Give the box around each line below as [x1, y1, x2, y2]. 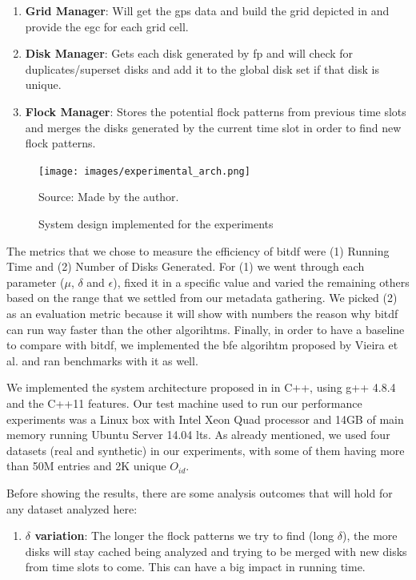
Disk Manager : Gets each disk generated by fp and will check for [25, 45, 354, 62]
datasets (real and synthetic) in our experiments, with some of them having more [6, 441, 405, 458]
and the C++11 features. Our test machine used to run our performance [6, 394, 362, 411]
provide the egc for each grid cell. [25, 18, 189, 34]
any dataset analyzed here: [6, 500, 138, 517]
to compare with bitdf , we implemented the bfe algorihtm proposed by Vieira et [6, 336, 398, 353]
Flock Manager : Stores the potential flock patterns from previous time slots [25, 103, 406, 119]
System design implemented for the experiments [38, 215, 274, 232]
